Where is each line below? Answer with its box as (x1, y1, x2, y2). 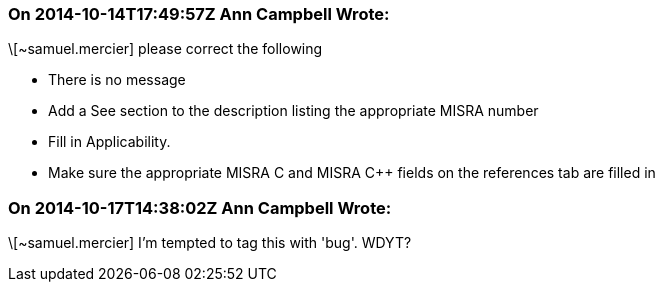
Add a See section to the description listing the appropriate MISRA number (48, 102, 539, 120)
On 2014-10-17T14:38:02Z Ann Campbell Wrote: (8, 197, 392, 218)
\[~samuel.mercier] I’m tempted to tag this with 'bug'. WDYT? (8, 234, 412, 252)
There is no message (48, 71, 186, 89)
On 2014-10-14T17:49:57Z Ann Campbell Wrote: (8, 4, 390, 24)
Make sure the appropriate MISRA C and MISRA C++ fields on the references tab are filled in (48, 164, 656, 182)
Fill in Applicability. (48, 133, 171, 151)
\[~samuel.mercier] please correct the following (8, 40, 323, 58)
